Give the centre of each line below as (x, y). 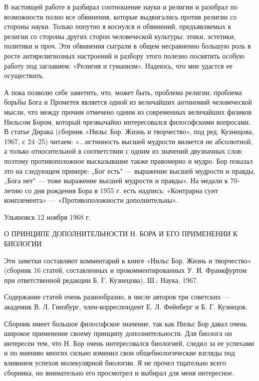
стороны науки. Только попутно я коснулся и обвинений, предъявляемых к (118, 26)
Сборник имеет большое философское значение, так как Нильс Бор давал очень (126, 323)
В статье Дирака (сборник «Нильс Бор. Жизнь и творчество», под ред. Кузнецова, (129, 131)
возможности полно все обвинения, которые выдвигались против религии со (121, 16)
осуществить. (24, 75)
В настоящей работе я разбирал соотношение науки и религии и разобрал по (121, 7)
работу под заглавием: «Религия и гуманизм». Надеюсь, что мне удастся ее (118, 65)
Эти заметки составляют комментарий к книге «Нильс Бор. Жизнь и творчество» (128, 260)
